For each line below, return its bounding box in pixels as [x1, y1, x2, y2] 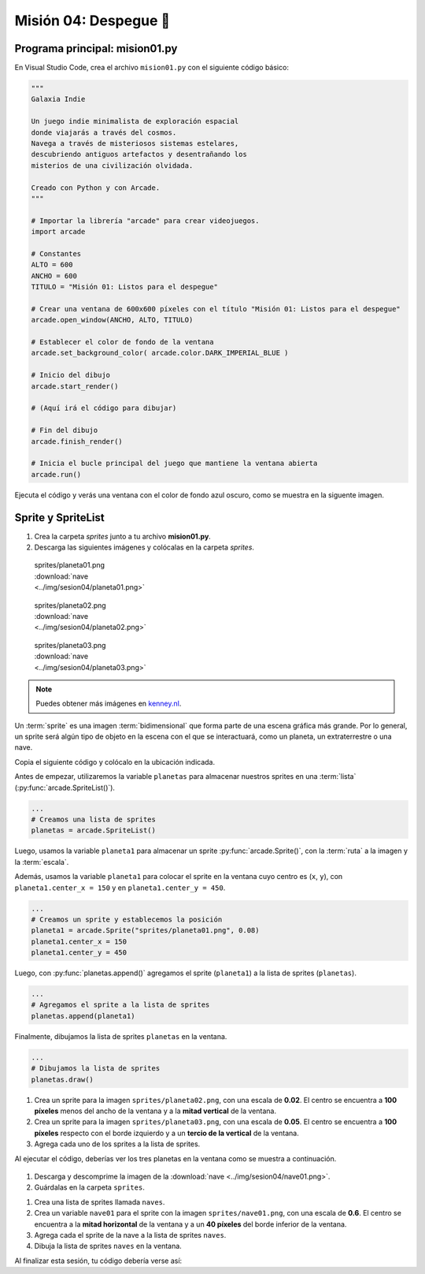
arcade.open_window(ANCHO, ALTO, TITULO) [31, 315, 194, 325]
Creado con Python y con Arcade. [31, 183, 161, 192]
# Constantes [31, 249, 82, 258]
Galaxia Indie [31, 95, 86, 104]
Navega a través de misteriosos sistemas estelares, [31, 139, 239, 147]
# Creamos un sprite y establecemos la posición [31, 915, 223, 924]
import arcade [31, 227, 86, 237]
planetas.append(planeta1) [31, 1011, 135, 1020]
